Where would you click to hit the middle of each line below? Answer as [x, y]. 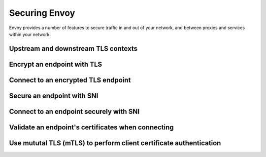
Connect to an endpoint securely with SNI [74, 111]
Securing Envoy [42, 13]
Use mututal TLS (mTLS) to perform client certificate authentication [115, 143]
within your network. [30, 34]
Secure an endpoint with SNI [54, 96]
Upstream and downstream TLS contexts [73, 49]
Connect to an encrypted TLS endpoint [70, 80]
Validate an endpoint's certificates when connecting [92, 127]
